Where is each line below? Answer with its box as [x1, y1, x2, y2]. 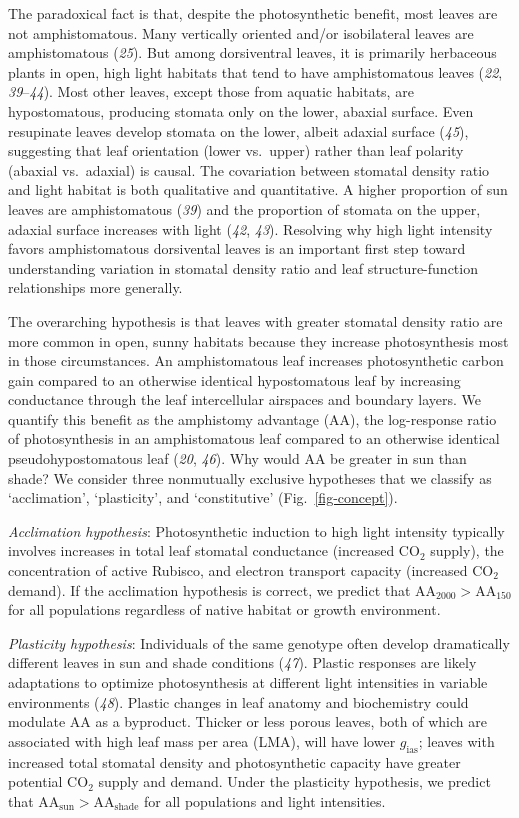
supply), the [430, 540, 504, 561]
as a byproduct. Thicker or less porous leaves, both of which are [95, 711, 487, 732]
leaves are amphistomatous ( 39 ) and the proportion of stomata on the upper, [8, 198, 481, 219]
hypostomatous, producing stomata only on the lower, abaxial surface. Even [8, 100, 474, 121]
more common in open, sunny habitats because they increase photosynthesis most [8, 330, 509, 351]
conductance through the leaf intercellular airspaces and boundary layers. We [8, 389, 482, 410]
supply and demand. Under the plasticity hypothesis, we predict [98, 771, 491, 792]
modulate [8, 711, 66, 732]
